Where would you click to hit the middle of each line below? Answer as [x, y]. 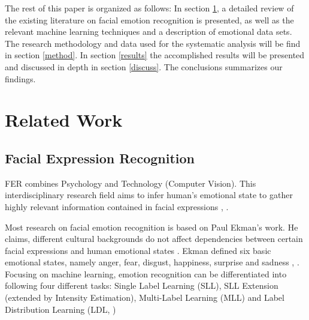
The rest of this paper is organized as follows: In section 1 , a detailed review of [149, 8]
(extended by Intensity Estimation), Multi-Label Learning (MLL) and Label [145, 297]
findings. [20, 78]
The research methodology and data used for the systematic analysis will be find [153, 43]
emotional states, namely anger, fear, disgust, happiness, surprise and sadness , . [152, 262]
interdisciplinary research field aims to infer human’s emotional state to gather [149, 195]
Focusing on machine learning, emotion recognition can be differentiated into [146, 273]
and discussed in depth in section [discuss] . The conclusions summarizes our [144, 66]
